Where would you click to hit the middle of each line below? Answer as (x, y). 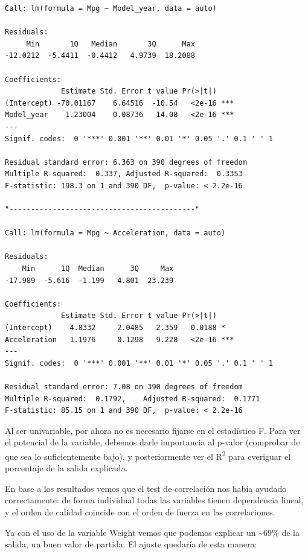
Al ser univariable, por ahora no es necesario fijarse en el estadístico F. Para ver (153, 430)
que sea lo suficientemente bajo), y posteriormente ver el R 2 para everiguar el (148, 455)
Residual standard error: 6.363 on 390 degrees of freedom (126, 162)
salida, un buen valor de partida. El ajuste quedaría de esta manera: (131, 544)
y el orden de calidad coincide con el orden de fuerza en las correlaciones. (140, 512)
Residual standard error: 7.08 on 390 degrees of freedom (124, 387)
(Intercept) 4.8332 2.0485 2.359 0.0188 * (115, 328)
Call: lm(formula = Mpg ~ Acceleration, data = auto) (115, 233)
